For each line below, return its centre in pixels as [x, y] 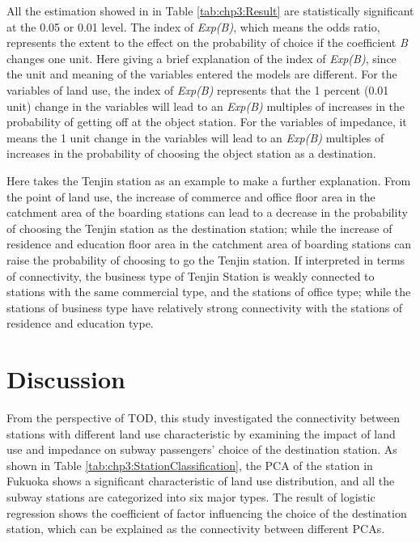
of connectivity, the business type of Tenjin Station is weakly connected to [191, 275]
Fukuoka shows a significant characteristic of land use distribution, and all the [201, 481]
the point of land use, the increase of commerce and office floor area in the [191, 196]
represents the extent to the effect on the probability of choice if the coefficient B [207, 42]
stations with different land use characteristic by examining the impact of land [201, 433]
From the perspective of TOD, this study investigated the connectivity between [204, 417]
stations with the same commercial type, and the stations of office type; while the [209, 292]
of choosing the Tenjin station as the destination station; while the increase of [199, 228]
